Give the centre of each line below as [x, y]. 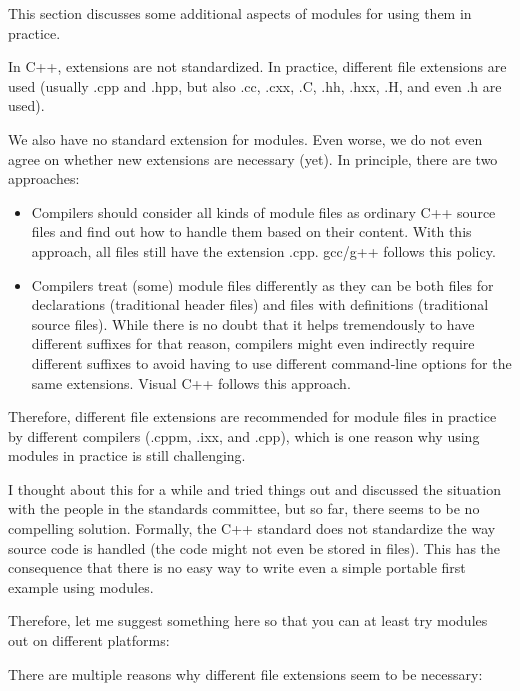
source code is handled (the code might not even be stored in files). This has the [254, 547]
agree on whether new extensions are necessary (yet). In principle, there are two [253, 158]
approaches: [44, 178]
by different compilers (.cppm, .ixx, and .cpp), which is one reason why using [244, 435]
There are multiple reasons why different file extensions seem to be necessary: [245, 673]
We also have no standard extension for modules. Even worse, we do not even [245, 138]
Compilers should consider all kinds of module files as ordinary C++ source [263, 211]
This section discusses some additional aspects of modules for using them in [240, 13]
